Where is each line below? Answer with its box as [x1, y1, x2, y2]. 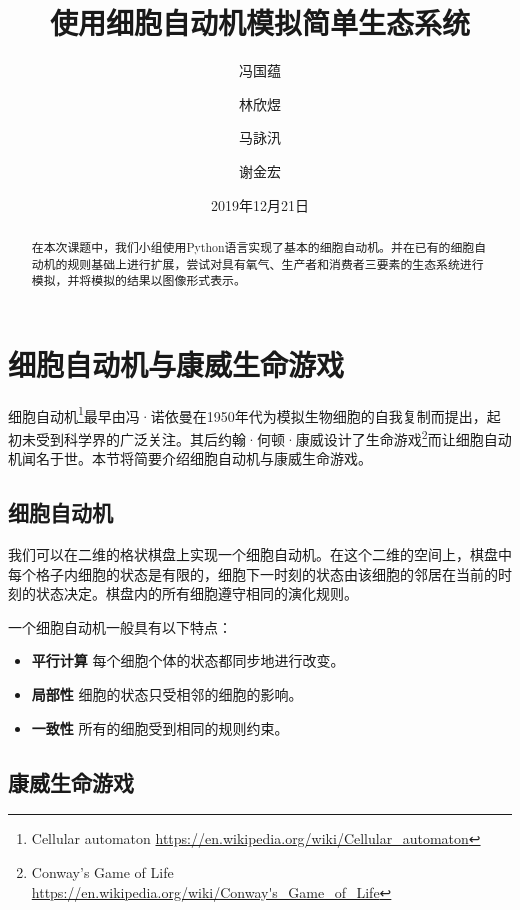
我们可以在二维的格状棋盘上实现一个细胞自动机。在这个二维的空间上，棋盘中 [8, 544, 512, 565]
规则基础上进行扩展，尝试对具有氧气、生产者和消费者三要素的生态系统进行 [67, 255, 484, 272]
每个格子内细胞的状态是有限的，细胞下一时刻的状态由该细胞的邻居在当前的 [8, 563, 498, 584]
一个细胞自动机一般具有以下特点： [8, 616, 232, 637]
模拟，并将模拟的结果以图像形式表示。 [31, 272, 246, 289]
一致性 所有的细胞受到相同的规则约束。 [31, 717, 289, 738]
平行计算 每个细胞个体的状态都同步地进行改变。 [31, 650, 345, 671]
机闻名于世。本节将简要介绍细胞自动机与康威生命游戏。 [8, 448, 372, 469]
